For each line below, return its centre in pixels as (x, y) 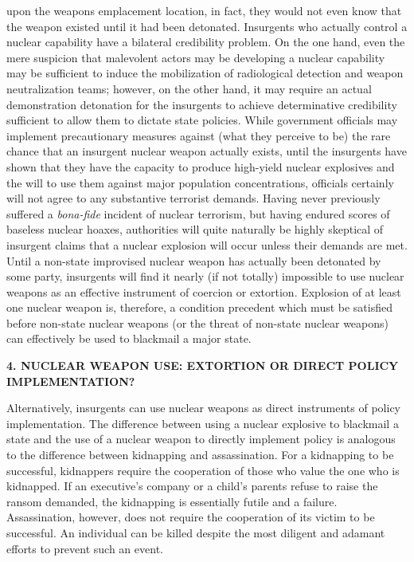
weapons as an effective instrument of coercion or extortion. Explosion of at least (204, 291)
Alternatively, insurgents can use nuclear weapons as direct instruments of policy (204, 408)
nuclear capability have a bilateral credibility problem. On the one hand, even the (206, 42)
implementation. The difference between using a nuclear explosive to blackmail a (203, 423)
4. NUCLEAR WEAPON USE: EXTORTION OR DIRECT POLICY (203, 365)
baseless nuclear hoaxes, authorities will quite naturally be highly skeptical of (195, 229)
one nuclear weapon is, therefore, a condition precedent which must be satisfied (199, 307)
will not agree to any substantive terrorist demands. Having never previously (193, 198)
